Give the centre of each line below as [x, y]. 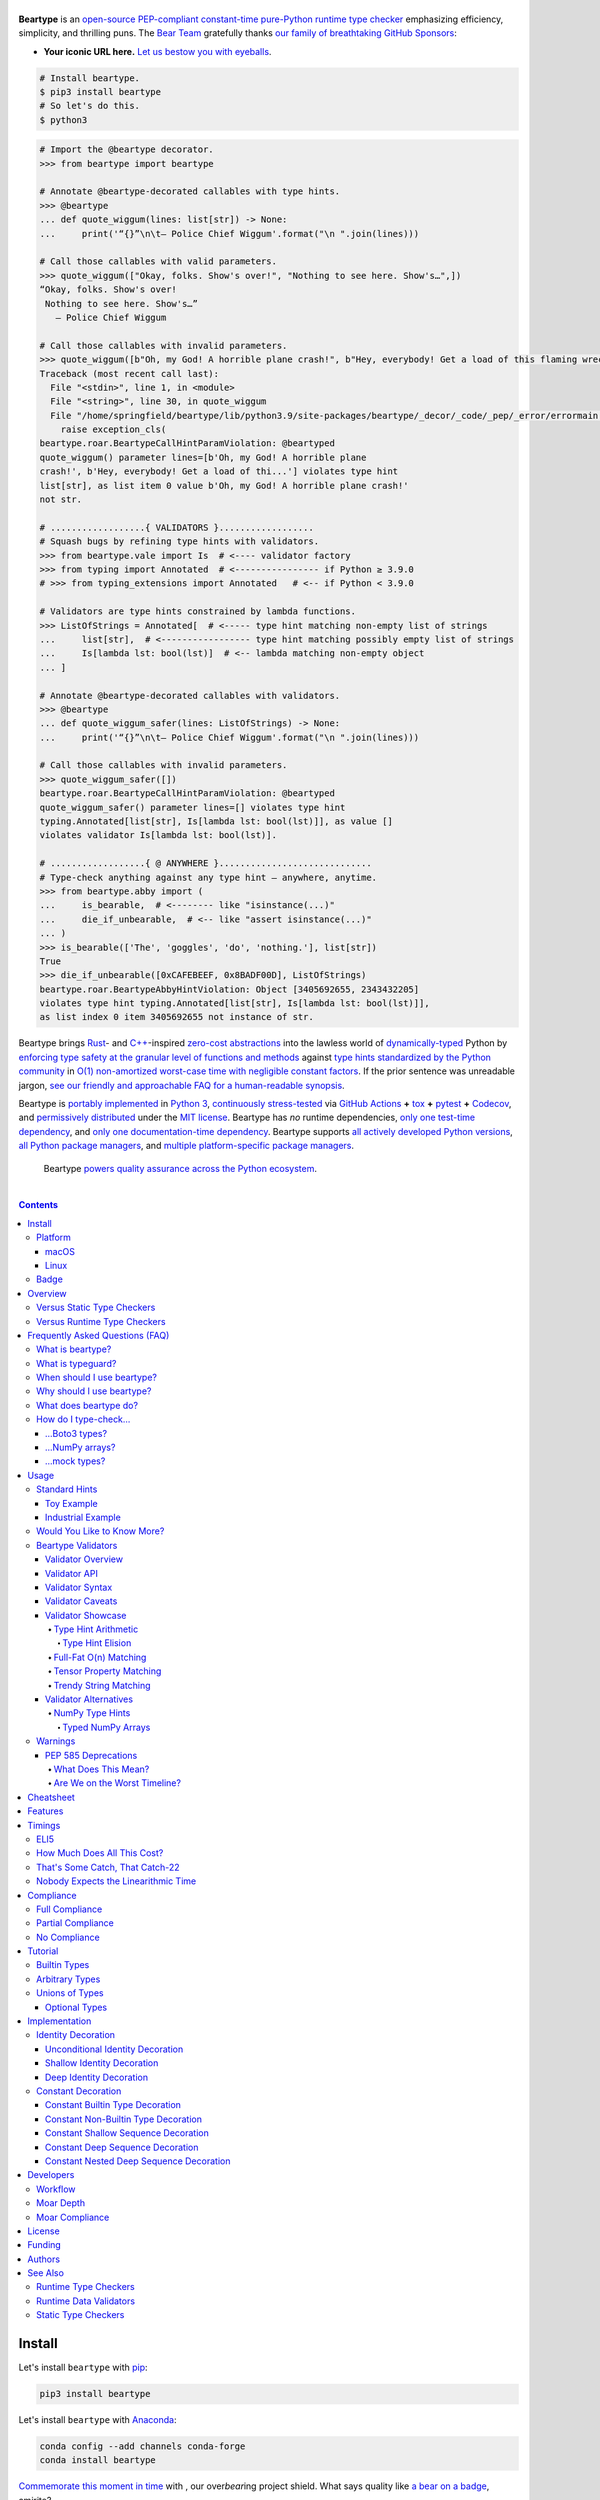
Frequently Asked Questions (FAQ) [98, 1335]
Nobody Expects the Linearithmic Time [116, 1881]
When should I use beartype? [96, 1377]
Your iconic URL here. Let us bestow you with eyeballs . [157, 51]
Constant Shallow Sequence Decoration [127, 2133]
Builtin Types [63, 1965]
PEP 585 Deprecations [91, 1755]
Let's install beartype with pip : [83, 2367]
